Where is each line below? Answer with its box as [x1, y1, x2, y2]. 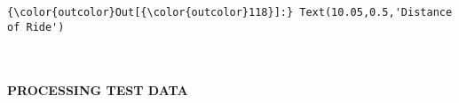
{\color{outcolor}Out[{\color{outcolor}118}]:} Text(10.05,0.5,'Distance [7, 6, 453, 18]
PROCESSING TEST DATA [7, 80, 188, 99]
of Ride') [7, 20, 65, 33]
